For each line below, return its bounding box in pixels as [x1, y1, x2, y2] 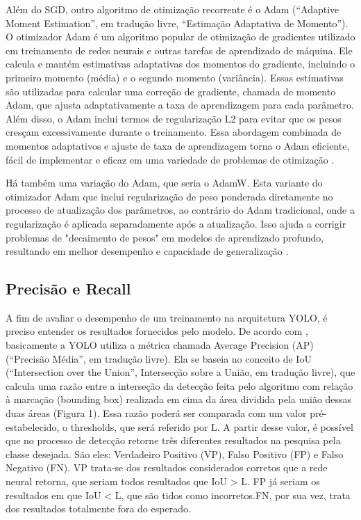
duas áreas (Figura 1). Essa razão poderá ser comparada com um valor [6, 406, 307, 420]
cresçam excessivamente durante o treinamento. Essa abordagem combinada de [6, 125, 342, 139]
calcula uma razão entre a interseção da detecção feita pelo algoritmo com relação [6, 378, 353, 393]
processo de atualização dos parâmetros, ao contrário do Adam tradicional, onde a [6, 203, 355, 217]
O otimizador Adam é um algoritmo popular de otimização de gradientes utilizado [6, 29, 355, 44]
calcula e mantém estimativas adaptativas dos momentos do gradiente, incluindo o [6, 56, 355, 71]
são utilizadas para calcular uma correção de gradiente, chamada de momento [6, 84, 336, 98]
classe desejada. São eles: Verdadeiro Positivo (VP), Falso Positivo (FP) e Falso [6, 446, 344, 461]
